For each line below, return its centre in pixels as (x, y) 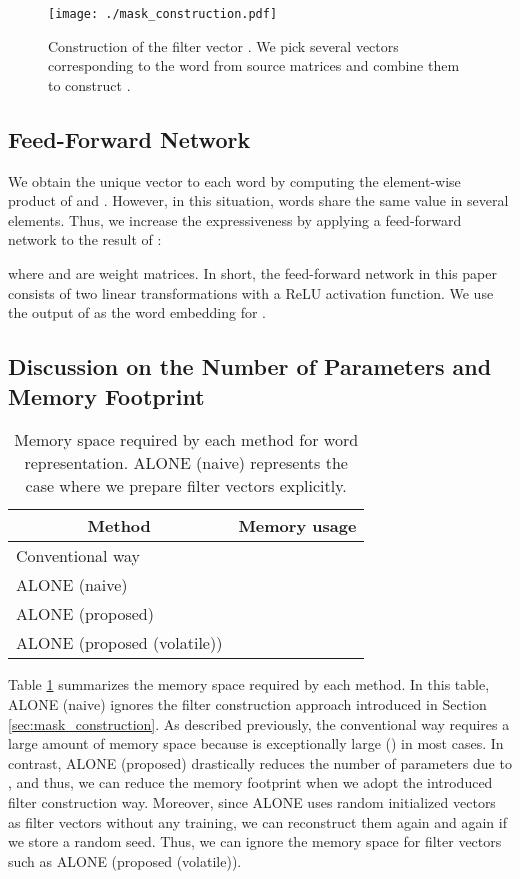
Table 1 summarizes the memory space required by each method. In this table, (249, 684)
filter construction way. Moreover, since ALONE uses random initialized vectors (252, 801)
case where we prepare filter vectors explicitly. (186, 486)
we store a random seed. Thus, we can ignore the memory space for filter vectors (255, 841)
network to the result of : (85, 239)
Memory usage (297, 526)
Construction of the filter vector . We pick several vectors (223, 45)
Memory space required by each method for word (186, 440)
